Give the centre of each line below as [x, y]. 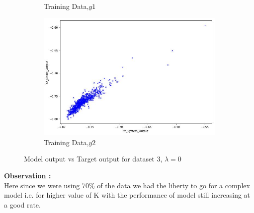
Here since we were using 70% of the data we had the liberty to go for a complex [127, 185]
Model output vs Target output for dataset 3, [93, 159]
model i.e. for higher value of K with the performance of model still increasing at [127, 195]
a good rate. [22, 204]
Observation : [28, 175]
